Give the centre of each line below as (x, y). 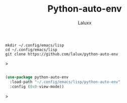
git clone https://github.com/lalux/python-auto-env (62, 54)
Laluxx (85, 23)
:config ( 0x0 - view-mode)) (37, 86)
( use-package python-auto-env (37, 77)
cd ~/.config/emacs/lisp (31, 49)
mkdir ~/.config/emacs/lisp (35, 45)
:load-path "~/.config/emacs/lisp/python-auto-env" (65, 82)
